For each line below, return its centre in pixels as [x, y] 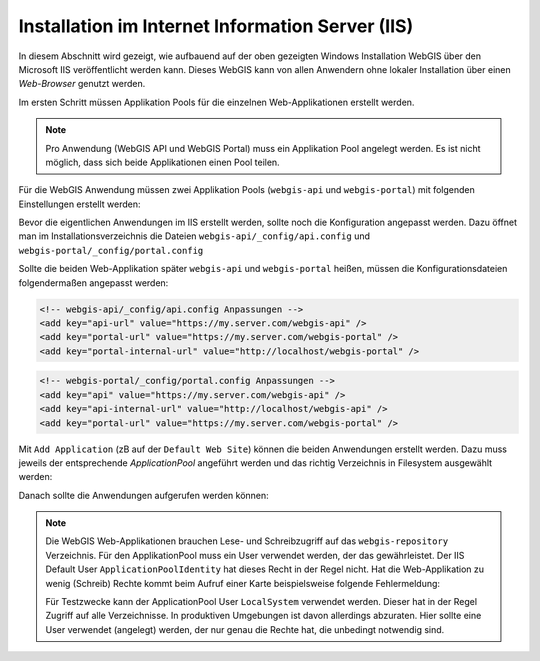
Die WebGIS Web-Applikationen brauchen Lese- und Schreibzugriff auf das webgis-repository [247, 541]
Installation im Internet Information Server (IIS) [216, 26]
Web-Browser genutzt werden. [82, 84]
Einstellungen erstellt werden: [79, 204]
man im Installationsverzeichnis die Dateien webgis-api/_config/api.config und [194, 236]
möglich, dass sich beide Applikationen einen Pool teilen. [162, 162]
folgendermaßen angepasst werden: [93, 282]
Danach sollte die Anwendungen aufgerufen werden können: [143, 495]
